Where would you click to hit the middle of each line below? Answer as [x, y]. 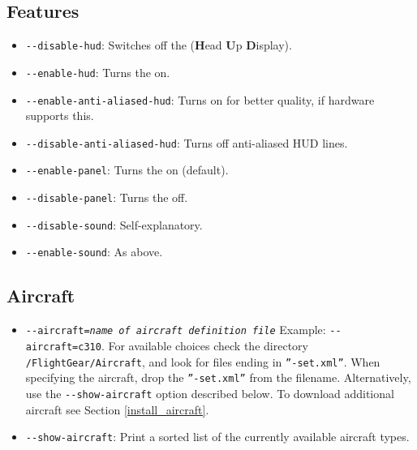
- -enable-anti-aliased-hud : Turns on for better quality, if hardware [200, 99]
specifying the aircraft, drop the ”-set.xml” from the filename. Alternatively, [218, 377]
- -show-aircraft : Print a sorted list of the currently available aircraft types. [217, 437]
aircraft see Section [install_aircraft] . [117, 409]
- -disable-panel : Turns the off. [107, 197]
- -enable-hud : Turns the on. [98, 72]
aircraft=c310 [63, 347]
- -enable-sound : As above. [94, 252]
